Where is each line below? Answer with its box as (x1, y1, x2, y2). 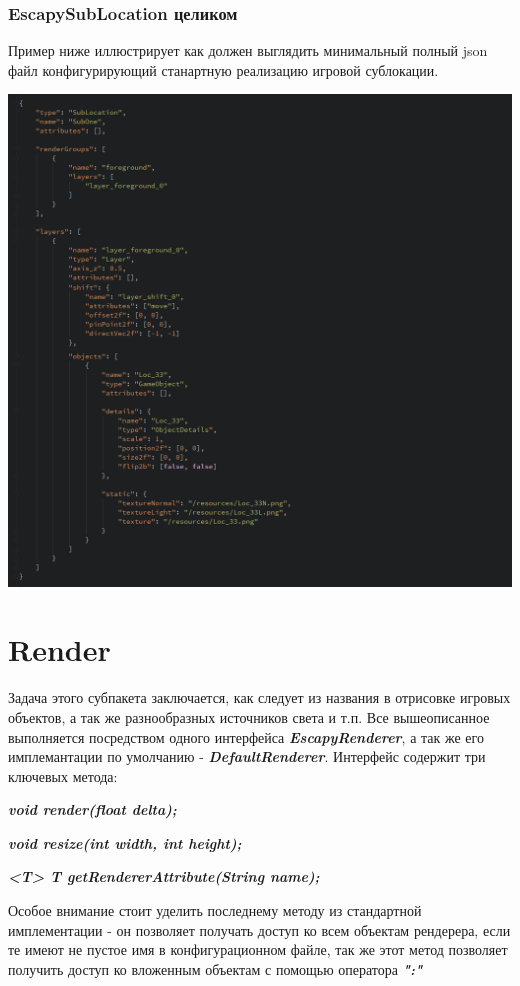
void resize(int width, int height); (8, 832, 242, 853)
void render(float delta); (8, 799, 177, 820)
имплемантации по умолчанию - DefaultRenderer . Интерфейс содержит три (8, 746, 486, 767)
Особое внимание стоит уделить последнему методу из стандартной (8, 900, 422, 921)
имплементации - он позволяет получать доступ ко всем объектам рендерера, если (8, 919, 511, 940)
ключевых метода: (8, 765, 118, 786)
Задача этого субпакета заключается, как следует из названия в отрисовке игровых (8, 687, 511, 708)
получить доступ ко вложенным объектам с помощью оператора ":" (8, 958, 423, 979)
